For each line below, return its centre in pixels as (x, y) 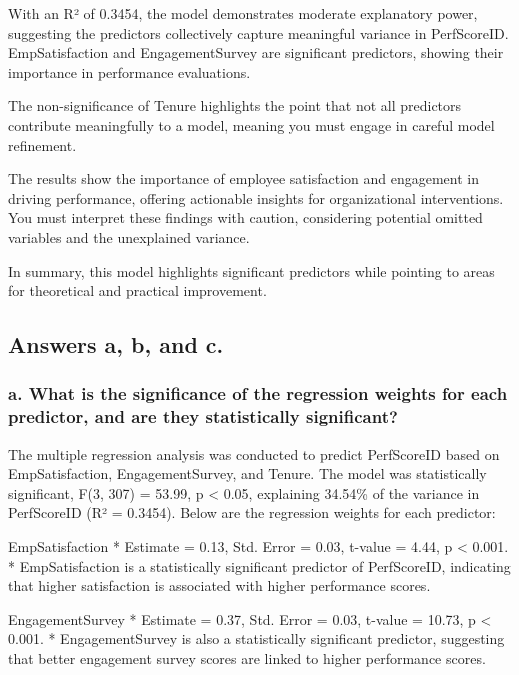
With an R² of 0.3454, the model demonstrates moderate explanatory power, (243, 13)
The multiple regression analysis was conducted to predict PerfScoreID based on (254, 453)
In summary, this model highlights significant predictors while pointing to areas (251, 270)
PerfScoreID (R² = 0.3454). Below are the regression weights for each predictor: (252, 512)
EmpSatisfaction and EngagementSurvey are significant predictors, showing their (256, 52)
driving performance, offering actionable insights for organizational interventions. (256, 197)
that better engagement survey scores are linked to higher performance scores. (247, 657)
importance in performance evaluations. (129, 71)
